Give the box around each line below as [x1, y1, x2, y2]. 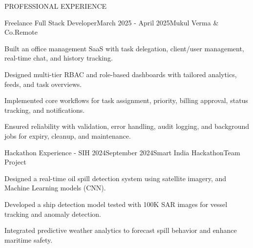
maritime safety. [4, 234, 53, 245]
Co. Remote [4, 27, 38, 37]
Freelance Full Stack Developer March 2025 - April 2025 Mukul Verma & [4, 17, 219, 27]
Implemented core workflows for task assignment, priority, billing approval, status [4, 95, 248, 105]
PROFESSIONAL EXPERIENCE [4, 1, 107, 11]
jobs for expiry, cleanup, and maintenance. [4, 130, 131, 141]
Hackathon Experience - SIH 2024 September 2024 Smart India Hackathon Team [4, 147, 240, 157]
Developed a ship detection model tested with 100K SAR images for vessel [4, 199, 228, 209]
